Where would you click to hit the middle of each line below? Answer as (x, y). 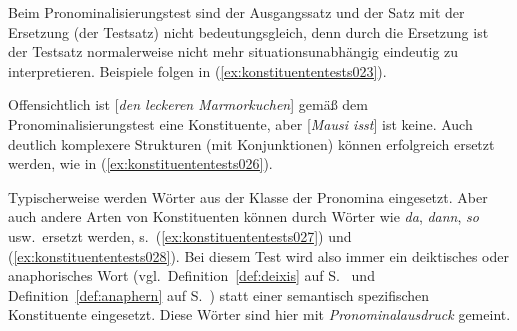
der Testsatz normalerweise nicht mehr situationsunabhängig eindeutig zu (233, 51)
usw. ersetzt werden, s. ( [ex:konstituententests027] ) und (180, 235)
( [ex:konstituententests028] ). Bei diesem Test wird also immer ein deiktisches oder (258, 255)
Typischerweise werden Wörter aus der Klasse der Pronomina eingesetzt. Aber (248, 196)
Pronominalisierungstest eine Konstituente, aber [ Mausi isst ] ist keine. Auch (240, 123)
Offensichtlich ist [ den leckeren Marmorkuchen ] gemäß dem (188, 104)
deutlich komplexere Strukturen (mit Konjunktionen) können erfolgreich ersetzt (251, 143)
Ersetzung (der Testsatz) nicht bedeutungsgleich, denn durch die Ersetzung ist (248, 31)
